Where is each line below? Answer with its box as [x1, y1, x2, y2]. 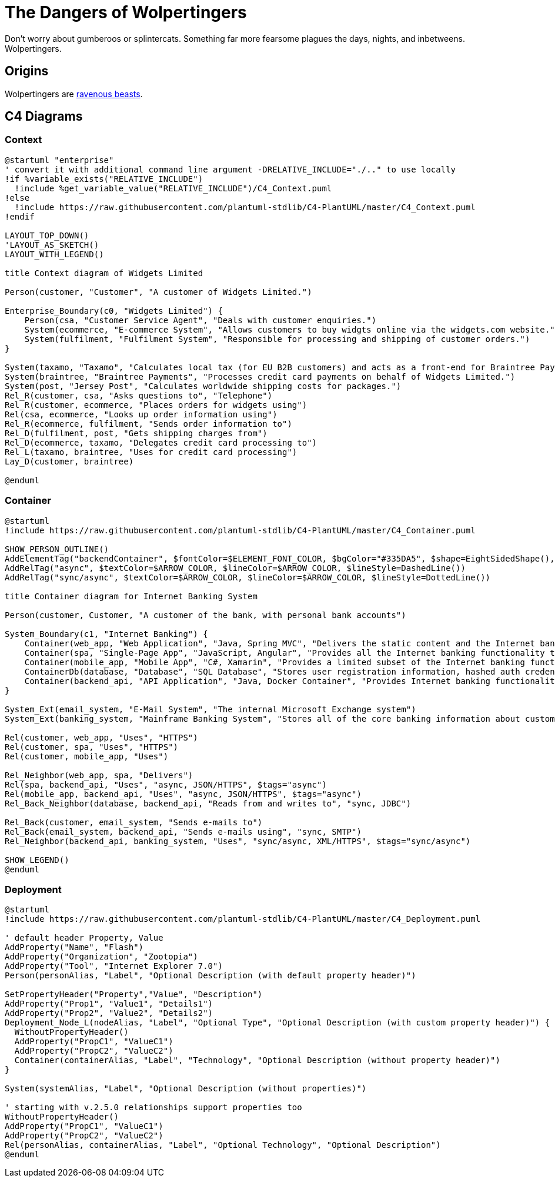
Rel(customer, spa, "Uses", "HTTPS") [5, 742, 179, 752]
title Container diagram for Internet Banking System [5, 591, 258, 601]
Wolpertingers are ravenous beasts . [5, 88, 143, 99]
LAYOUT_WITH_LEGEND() [5, 249, 104, 259]
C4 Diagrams [5, 109, 83, 124]
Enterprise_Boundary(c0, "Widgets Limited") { [5, 306, 223, 316]
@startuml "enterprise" [5, 155, 114, 165]
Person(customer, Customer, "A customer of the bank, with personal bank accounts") [5, 610, 406, 620]
